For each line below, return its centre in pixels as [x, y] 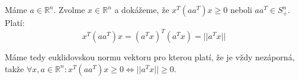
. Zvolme [69, 10]
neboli [241, 10]
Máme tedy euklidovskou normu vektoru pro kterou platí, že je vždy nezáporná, [150, 57]
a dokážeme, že [142, 10]
